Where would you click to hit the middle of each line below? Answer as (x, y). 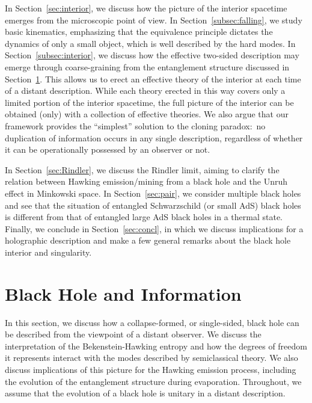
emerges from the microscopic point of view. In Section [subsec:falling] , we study (154, 20)
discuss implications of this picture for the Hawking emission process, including (151, 369)
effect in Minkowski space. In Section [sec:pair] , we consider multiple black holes (153, 193)
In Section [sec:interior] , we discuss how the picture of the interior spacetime (146, 8)
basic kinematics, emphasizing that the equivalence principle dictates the (139, 32)
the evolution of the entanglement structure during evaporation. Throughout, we (153, 381)
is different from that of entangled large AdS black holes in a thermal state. (144, 217)
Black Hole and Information (123, 293)
